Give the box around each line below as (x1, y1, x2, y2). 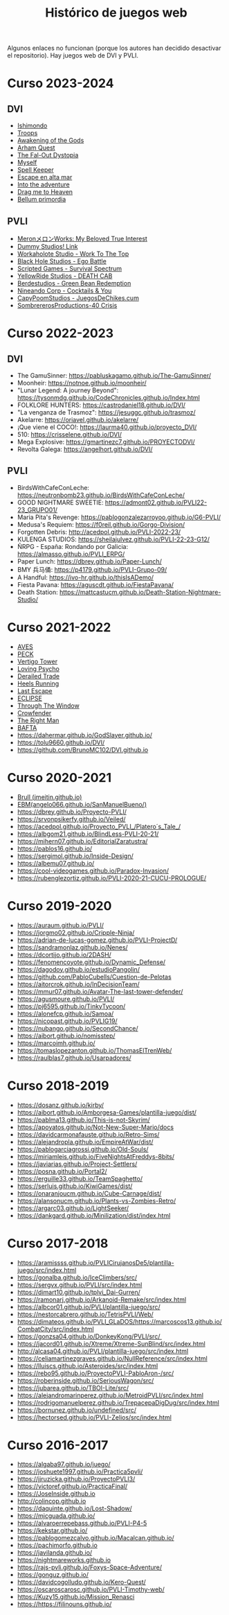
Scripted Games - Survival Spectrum (17, 265, 122, 272)
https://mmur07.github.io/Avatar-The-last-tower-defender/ (17, 987, 183, 995)
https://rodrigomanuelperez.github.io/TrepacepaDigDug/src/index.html (17, 1398, 219, 1406)
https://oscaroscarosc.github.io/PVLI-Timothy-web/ (17, 1585, 165, 1594)
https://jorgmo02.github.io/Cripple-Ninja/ (17, 928, 135, 936)
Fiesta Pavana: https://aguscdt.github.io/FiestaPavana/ (17, 580, 174, 588)
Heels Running (17, 679, 59, 688)
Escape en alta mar (17, 173, 73, 182)
